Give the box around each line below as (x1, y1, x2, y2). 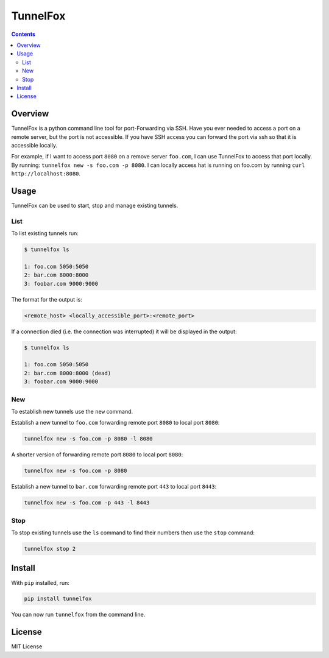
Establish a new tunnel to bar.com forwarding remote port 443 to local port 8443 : (11, 483, 217, 490)
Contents (11, 30, 36, 38)
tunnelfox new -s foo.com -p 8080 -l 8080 (24, 436, 153, 442)
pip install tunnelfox (24, 595, 92, 603)
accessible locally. (11, 141, 58, 149)
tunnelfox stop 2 (24, 545, 76, 552)
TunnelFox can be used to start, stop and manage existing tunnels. (11, 202, 179, 210)
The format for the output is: (11, 295, 82, 303)
